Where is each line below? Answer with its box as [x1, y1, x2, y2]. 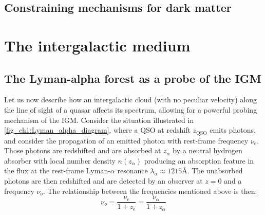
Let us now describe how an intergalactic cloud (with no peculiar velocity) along [4, 94, 257, 105]
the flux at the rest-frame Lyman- [4, 165, 110, 176]
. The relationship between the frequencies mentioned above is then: [43, 185, 257, 196]
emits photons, [210, 124, 256, 135]
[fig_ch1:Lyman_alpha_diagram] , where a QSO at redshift [4, 124, 191, 135]
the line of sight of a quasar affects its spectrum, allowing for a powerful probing [4, 104, 257, 115]
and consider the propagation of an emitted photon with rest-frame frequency [4, 135, 249, 146]
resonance [117, 165, 148, 176]
